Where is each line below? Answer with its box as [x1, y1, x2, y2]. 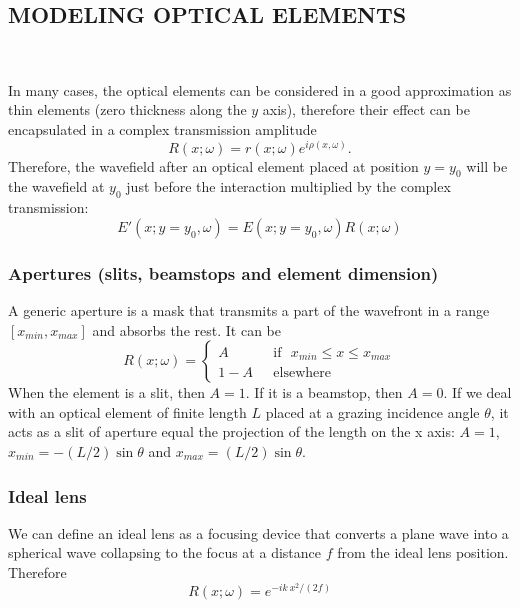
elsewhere [273, 365, 332, 380]
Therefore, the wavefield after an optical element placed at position [8, 155, 419, 176]
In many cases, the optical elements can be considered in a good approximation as [8, 79, 512, 100]
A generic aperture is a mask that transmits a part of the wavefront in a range [8, 300, 490, 321]
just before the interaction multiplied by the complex [126, 176, 451, 197]
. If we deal [443, 382, 512, 403]
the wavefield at [8, 176, 105, 197]
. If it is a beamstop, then [245, 382, 403, 403]
